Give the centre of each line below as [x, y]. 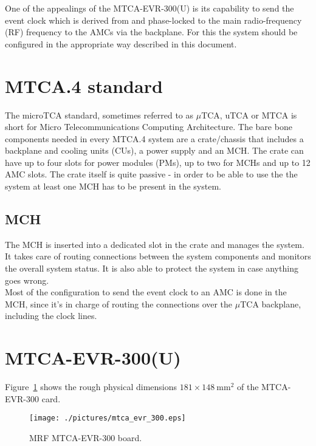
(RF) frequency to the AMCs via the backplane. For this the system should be [151, 32]
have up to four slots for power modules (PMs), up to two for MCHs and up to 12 [158, 162]
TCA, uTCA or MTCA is [249, 115]
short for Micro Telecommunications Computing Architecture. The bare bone [149, 127]
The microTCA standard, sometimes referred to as [99, 115]
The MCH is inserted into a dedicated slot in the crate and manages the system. [155, 244]
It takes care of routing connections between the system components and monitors [158, 256]
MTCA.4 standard [84, 85]
